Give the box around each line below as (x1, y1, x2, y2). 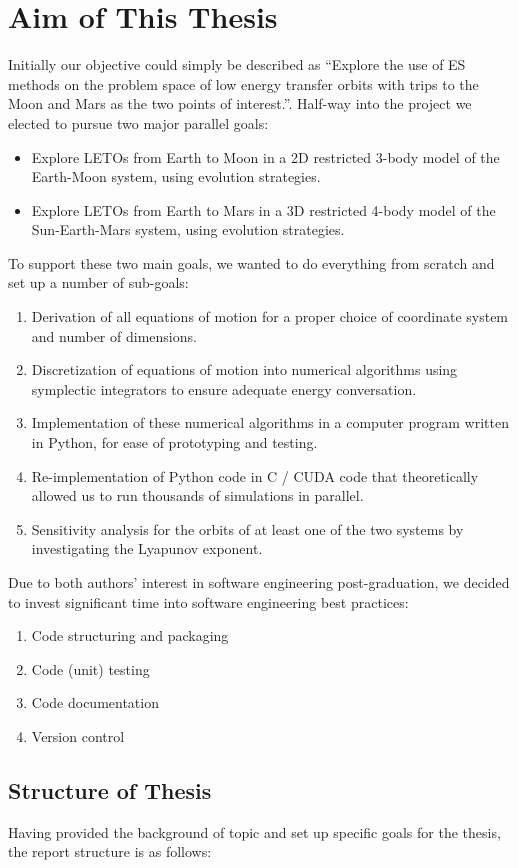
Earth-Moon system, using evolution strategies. (31, 166, 321, 187)
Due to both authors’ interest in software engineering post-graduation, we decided (8, 572, 510, 592)
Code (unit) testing (31, 658, 150, 679)
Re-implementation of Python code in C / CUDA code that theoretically (31, 465, 479, 486)
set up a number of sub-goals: (8, 272, 189, 293)
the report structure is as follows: (8, 841, 212, 862)
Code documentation (31, 692, 159, 713)
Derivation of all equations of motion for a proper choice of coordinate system (31, 306, 509, 327)
